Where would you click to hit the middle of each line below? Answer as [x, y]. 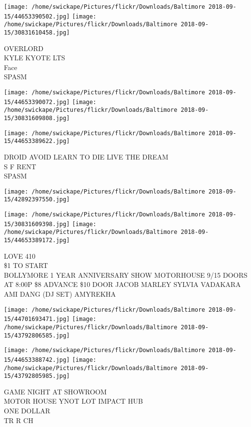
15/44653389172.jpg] [37, 240]
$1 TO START [26, 265]
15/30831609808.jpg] [37, 118]
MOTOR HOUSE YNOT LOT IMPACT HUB [73, 401]
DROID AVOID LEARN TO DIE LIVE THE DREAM [86, 156]
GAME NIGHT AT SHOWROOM [55, 391]
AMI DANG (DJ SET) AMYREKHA [60, 294]
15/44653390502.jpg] [37, 16]
